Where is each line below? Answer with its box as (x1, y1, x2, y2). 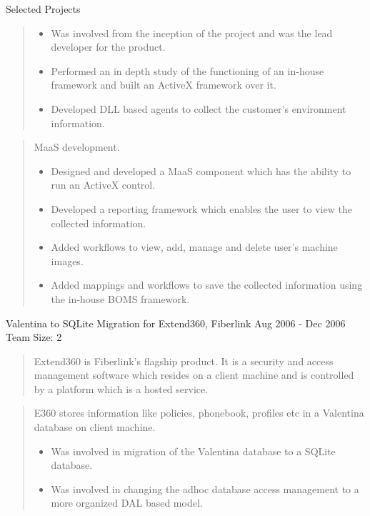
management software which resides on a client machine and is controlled (34, 367, 354, 382)
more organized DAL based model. (51, 495, 203, 510)
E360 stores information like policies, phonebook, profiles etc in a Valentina (34, 405, 364, 420)
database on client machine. (34, 420, 156, 435)
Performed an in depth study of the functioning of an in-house (51, 63, 324, 78)
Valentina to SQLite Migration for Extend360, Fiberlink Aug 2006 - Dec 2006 (6, 315, 346, 330)
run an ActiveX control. (51, 177, 156, 192)
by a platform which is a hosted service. (34, 381, 209, 396)
